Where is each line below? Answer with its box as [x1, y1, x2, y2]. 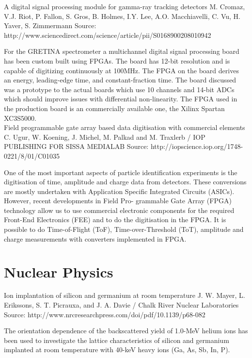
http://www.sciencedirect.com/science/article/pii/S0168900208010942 [4, 30, 211, 40]
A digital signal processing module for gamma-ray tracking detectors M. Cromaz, [4, 1, 245, 11]
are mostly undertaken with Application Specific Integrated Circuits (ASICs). [4, 186, 235, 196]
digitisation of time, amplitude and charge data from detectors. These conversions [4, 177, 247, 187]
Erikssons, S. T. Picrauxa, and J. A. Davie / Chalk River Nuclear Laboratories [4, 299, 239, 309]
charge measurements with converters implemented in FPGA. [4, 233, 187, 244]
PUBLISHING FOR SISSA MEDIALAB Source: [4, 141, 149, 151]
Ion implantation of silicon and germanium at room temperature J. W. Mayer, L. [4, 290, 245, 300]
